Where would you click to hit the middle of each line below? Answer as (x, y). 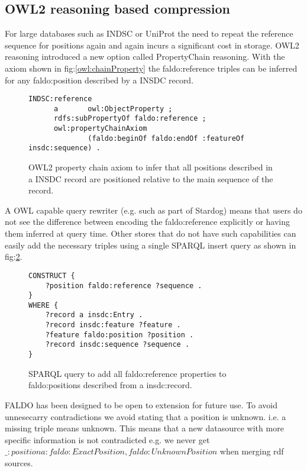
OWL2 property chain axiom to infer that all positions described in (151, 167)
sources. (19, 462)
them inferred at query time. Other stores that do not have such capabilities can (151, 233)
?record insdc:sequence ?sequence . (117, 345)
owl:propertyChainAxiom (100, 129)
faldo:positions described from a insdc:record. (110, 385)
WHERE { (43, 305)
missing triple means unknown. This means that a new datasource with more (144, 428)
